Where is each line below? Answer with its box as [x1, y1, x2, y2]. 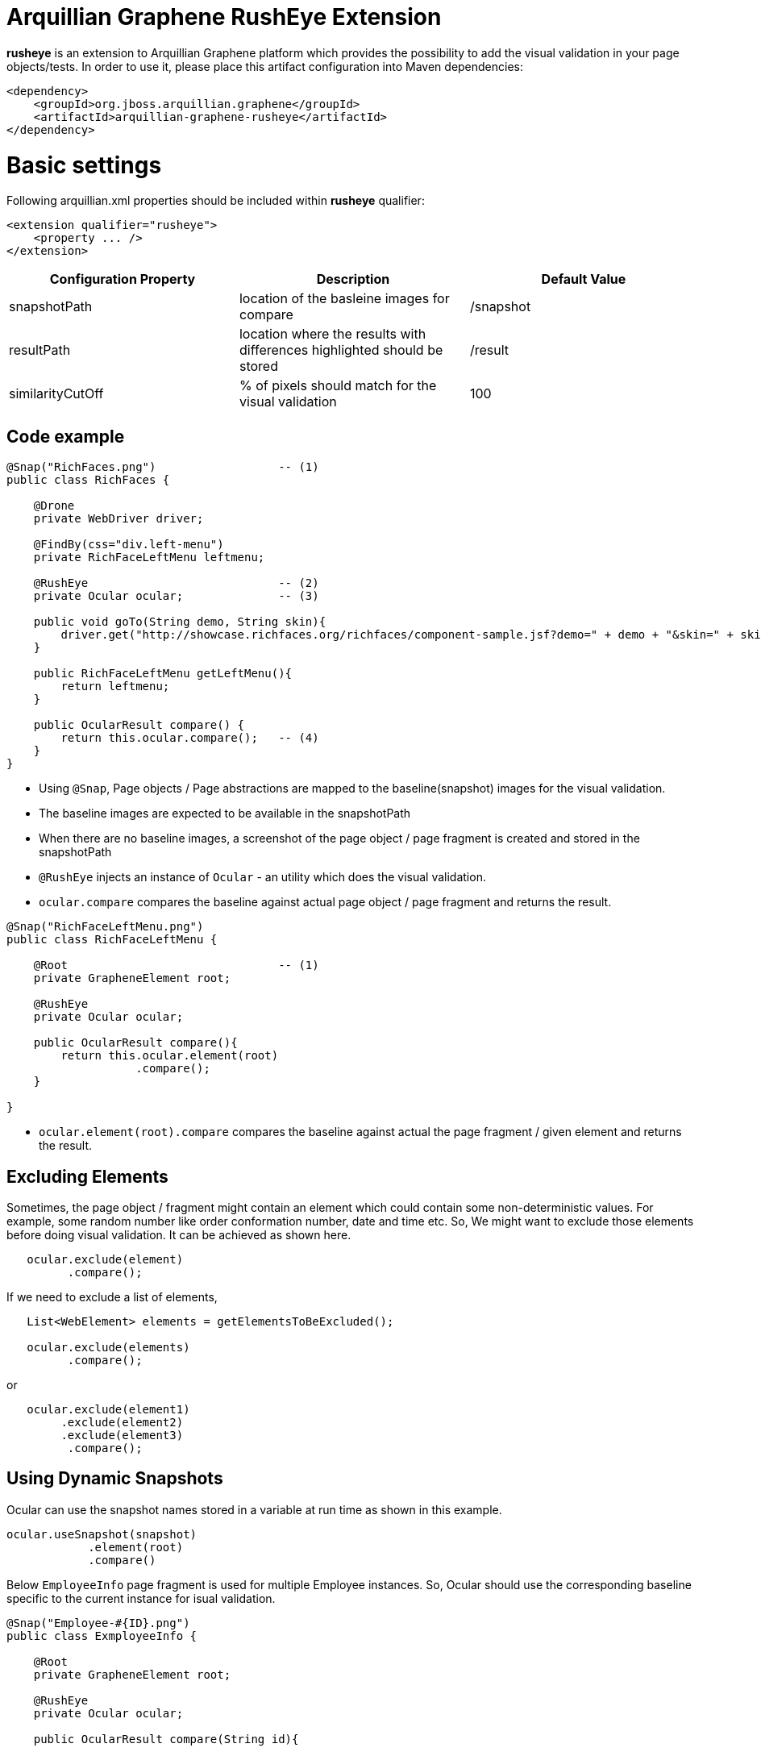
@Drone [33, 499, 75, 513]
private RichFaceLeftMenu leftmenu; [33, 551, 265, 564]
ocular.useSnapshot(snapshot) [6, 1527, 198, 1541]
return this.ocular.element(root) [60, 1049, 279, 1063]
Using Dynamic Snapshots [6, 1468, 223, 1489]
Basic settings [6, 151, 162, 179]
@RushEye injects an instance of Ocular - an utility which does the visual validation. [39, 870, 486, 884]
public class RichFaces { [6, 473, 170, 487]
